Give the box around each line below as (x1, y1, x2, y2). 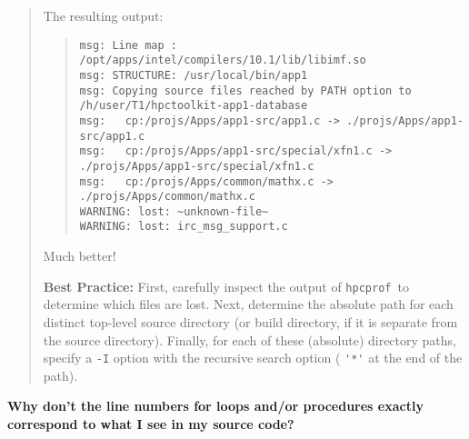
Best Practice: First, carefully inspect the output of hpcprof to (43, 276, 409, 295)
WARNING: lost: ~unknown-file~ (79, 205, 269, 218)
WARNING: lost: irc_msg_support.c (79, 220, 288, 234)
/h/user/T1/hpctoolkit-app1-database (79, 99, 308, 113)
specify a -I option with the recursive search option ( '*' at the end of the (43, 348, 463, 367)
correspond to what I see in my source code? (7, 414, 294, 433)
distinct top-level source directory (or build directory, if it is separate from (43, 312, 458, 331)
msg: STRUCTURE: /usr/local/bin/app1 (79, 68, 308, 82)
